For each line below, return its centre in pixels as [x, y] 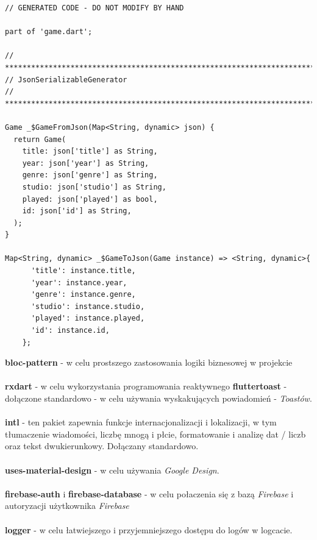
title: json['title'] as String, [90, 151]
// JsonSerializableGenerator [66, 80]
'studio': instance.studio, [88, 306]
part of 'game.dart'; [49, 32]
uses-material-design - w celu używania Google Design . [112, 470]
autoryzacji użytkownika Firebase [67, 506]
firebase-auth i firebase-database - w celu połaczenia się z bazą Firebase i [149, 493]
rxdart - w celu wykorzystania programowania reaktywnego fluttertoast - [146, 386]
